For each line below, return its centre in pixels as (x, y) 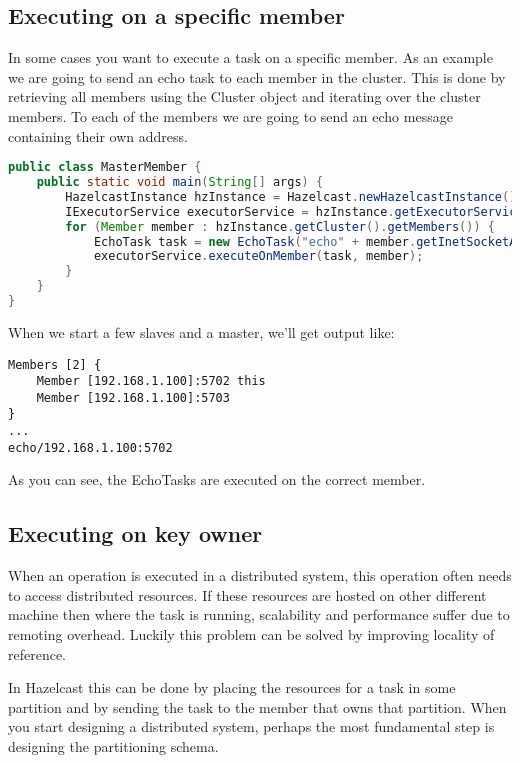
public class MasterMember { (105, 167)
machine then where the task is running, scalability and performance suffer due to (259, 614)
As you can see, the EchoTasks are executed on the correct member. (217, 479)
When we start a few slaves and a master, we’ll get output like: (201, 331)
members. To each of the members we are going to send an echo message (230, 115)
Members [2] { (55, 364)
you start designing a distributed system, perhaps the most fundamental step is (251, 726)
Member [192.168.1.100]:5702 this (151, 381)
